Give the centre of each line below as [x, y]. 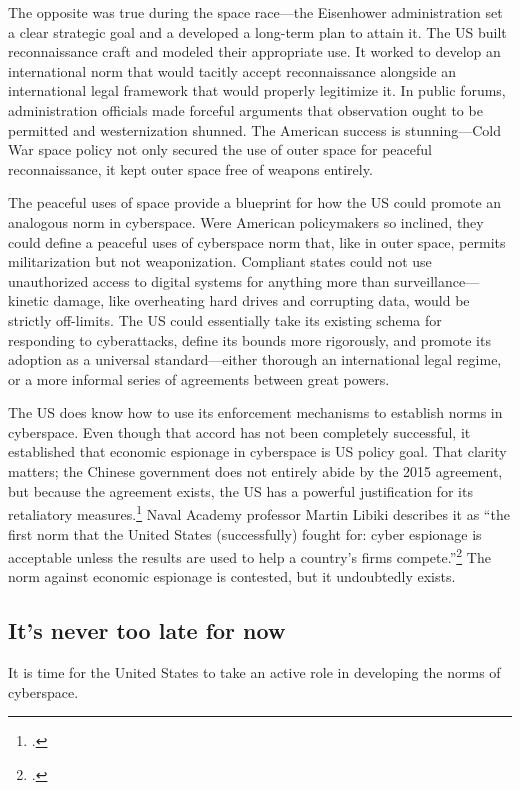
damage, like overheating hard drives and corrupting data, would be [261, 300]
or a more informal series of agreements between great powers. [199, 378]
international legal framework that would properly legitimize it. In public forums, [257, 90]
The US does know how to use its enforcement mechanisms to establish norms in [255, 412]
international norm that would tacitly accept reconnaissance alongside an [232, 70]
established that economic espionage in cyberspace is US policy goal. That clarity [257, 451]
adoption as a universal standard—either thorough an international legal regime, [255, 359]
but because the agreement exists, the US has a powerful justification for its [240, 490]
